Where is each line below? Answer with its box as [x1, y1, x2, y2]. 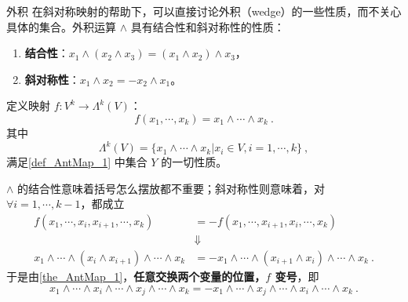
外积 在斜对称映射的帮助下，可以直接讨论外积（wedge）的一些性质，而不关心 [6, 3, 402, 19]
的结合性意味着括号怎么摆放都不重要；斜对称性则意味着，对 [17, 180, 326, 196]
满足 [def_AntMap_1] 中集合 [6, 154, 148, 170]
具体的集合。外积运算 [6, 18, 116, 35]
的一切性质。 [161, 154, 228, 170]
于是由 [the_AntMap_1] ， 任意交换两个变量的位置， [6, 267, 266, 284]
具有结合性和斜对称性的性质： [130, 18, 285, 35]
